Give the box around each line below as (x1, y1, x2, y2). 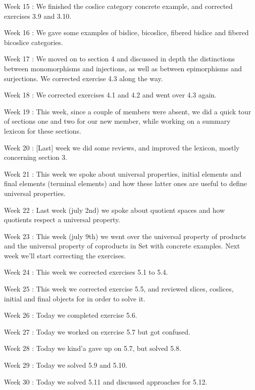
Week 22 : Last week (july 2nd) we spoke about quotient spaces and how (4, 204, 225, 215)
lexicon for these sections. (4, 125, 81, 136)
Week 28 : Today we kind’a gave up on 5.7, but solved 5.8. (4, 343, 181, 353)
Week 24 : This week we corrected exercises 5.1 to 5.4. (4, 267, 168, 277)
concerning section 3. (4, 152, 67, 162)
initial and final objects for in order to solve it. (4, 293, 146, 303)
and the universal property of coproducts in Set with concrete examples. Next (4, 241, 240, 251)
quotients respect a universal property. (4, 214, 120, 225)
